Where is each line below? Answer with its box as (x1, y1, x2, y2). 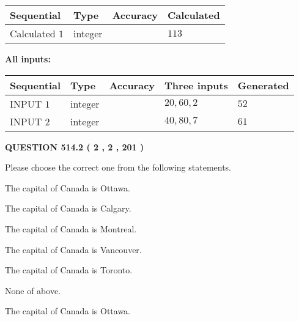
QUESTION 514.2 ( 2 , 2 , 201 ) (5, 140, 144, 153)
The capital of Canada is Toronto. (5, 264, 133, 276)
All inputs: (5, 53, 51, 65)
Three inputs (164, 78, 228, 92)
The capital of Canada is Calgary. (5, 202, 131, 215)
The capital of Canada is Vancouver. (5, 243, 142, 256)
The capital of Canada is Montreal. (5, 222, 137, 235)
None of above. (5, 284, 61, 297)
